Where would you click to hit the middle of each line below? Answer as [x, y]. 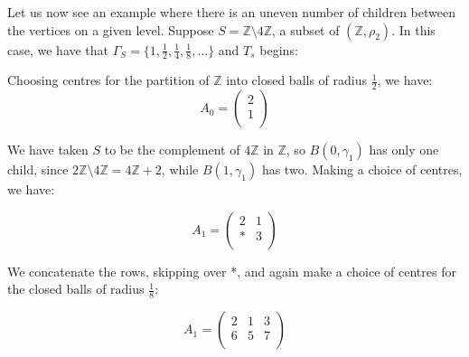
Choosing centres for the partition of [108, 80]
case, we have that [58, 49]
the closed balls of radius [76, 289]
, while [180, 169]
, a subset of [306, 29]
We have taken [48, 150]
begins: [279, 49]
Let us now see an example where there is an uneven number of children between [231, 12]
